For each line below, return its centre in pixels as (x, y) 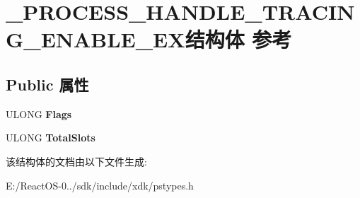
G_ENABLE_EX (95, 39)
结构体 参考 (238, 39)
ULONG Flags (39, 113)
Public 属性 (47, 84)
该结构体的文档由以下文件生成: (76, 161)
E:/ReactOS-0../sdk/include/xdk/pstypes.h (100, 185)
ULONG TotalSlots (51, 138)
